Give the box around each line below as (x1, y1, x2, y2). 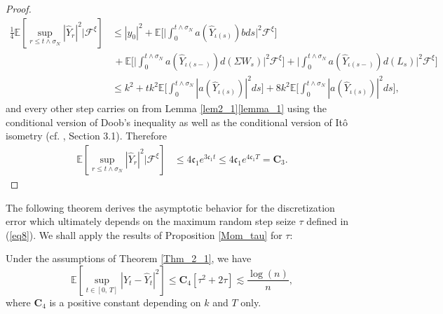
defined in (306, 214, 349, 228)
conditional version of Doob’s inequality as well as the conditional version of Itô (6, 114, 348, 129)
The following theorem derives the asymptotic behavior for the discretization (6, 200, 335, 214)
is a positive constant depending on (49, 294, 201, 309)
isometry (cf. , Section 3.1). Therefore (6, 128, 168, 143)
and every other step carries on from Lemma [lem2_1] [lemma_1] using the (6, 101, 327, 116)
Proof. (6, 1, 32, 15)
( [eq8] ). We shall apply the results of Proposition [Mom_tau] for (6, 227, 282, 242)
